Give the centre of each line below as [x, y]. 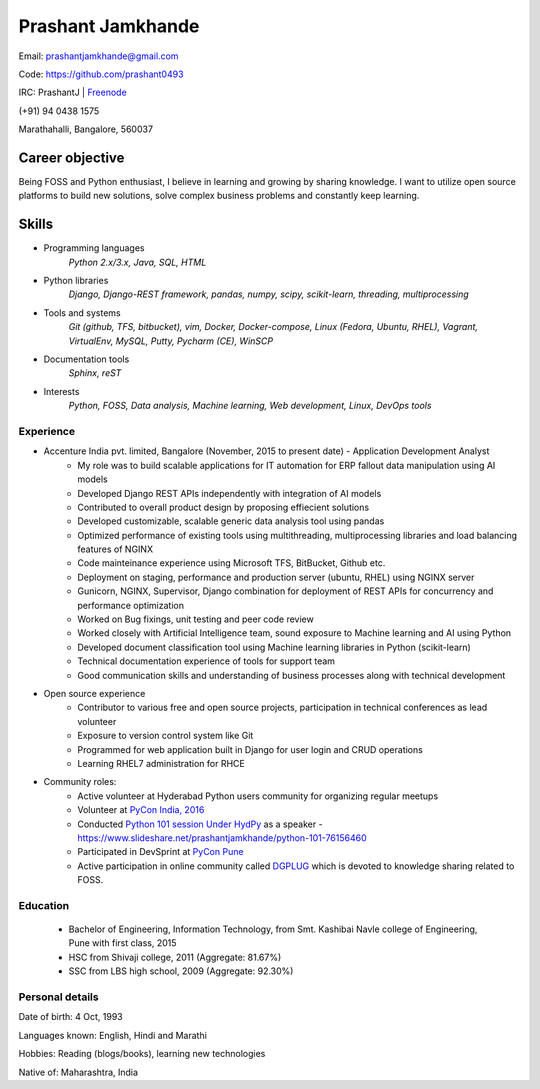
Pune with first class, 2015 [122, 943]
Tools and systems [82, 312]
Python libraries [76, 281]
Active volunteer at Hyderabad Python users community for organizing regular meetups [258, 796]
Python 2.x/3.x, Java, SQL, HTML [137, 262]
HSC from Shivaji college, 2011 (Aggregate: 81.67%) [175, 957]
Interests [61, 391]
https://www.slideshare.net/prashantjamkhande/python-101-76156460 [222, 837]
